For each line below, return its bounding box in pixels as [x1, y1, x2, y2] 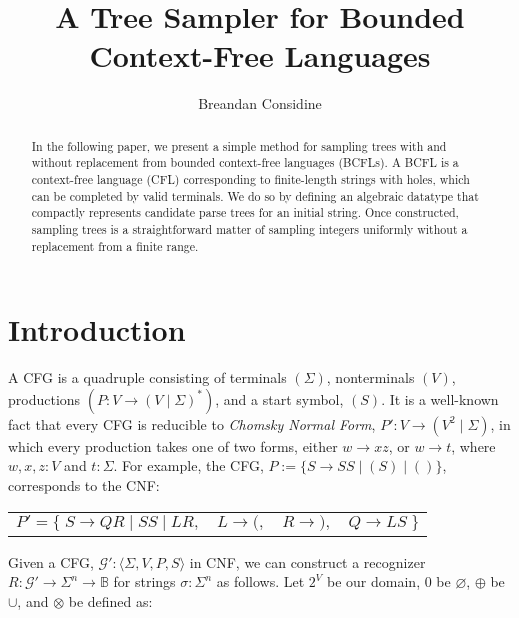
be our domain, [327, 571, 421, 592]
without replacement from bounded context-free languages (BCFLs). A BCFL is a [31, 154, 459, 171]
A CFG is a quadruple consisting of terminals [8, 367, 287, 388]
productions [8, 388, 81, 409]
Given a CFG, [8, 551, 94, 572]
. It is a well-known [381, 388, 499, 409]
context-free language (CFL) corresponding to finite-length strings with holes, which [31, 171, 470, 188]
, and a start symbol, [215, 388, 344, 409]
